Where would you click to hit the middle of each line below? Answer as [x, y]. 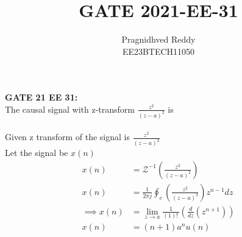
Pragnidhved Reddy [158, 39]
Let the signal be [37, 153]
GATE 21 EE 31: [41, 97]
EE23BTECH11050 [158, 51]
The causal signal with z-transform [70, 109]
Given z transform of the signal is [67, 137]
